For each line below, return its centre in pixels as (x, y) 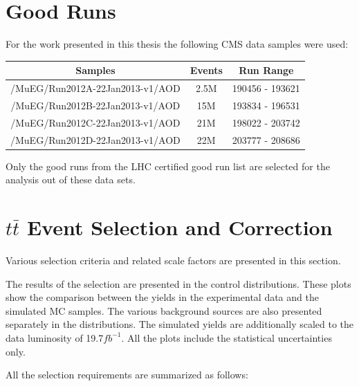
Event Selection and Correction (179, 227)
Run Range (266, 70)
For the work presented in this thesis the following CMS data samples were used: (177, 44)
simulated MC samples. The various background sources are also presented (164, 310)
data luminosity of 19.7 (55, 337)
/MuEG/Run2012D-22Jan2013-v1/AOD (95, 139)
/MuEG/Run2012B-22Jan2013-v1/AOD (95, 105)
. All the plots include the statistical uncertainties (227, 337)
